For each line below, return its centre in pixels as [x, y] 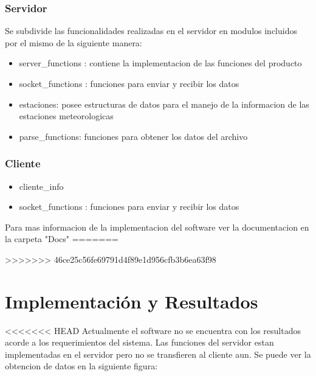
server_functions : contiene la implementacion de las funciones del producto [160, 63]
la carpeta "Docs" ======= [62, 239]
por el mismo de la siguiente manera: [74, 42]
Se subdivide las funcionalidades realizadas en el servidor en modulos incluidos [151, 31]
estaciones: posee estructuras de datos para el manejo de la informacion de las [164, 104]
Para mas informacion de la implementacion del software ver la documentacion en [157, 227]
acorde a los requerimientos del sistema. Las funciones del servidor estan [139, 342]
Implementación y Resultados [132, 301]
